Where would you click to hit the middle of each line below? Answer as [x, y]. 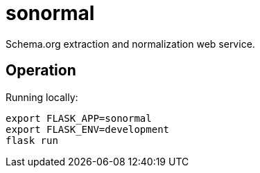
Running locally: [42, 97]
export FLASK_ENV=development [88, 129]
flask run [32, 140]
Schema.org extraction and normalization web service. [130, 44]
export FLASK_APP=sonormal [79, 118]
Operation [41, 71]
